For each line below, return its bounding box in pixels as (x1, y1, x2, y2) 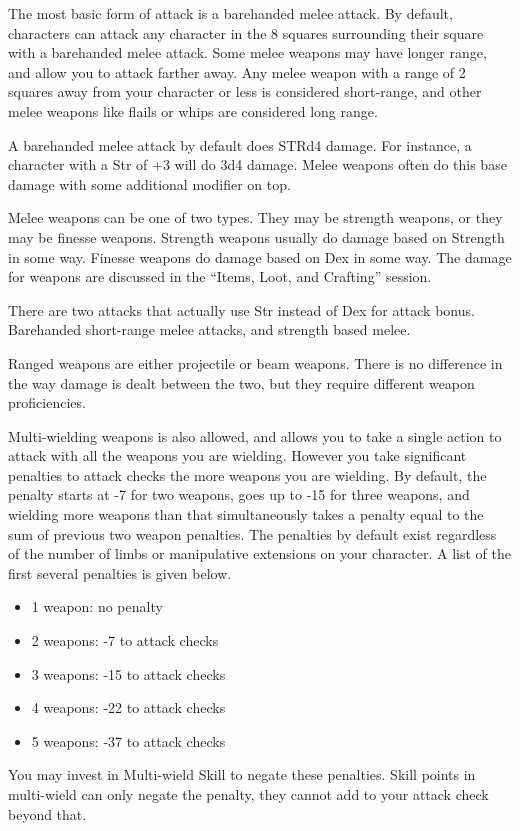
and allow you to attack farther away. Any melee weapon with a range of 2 (8, 61, 466, 82)
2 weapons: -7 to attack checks (31, 630, 219, 651)
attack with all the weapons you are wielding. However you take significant (8, 445, 467, 466)
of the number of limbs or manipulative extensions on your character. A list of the (8, 543, 511, 564)
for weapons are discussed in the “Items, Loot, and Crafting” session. (8, 266, 432, 287)
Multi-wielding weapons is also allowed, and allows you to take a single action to (8, 425, 502, 446)
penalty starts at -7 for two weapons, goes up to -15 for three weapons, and (8, 484, 470, 505)
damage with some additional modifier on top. (8, 173, 291, 194)
